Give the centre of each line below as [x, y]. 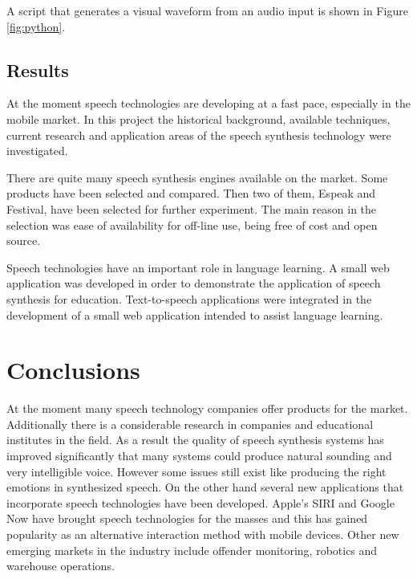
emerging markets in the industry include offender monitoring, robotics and [192, 550]
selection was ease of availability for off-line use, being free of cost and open [192, 224]
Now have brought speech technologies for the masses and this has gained [187, 518]
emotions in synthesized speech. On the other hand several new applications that [205, 487]
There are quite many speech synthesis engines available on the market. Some [197, 177]
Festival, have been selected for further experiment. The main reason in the [192, 208]
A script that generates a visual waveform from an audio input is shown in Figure [207, 10]
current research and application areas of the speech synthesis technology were [199, 135]
